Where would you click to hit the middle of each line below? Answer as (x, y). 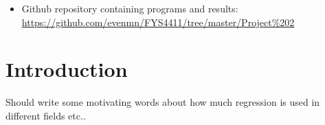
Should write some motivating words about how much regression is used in (163, 102)
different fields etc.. (46, 115)
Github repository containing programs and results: (130, 8)
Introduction (67, 69)
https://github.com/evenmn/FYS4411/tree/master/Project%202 (158, 22)
